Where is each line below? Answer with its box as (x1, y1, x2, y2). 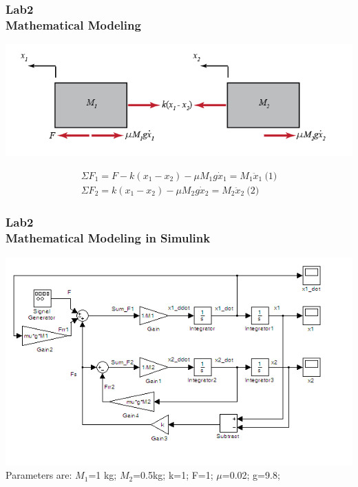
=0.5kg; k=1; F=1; (133, 468, 213, 482)
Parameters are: (6, 468, 72, 482)
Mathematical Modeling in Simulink (6, 229, 211, 246)
